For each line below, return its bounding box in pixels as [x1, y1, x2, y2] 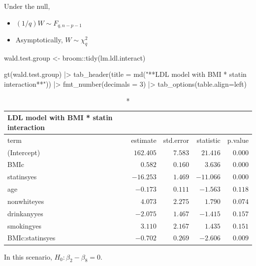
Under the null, [4, 1, 50, 11]
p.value [227, 134, 249, 145]
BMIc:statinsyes [7, 233, 56, 243]
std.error [163, 134, 189, 145]
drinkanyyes [7, 208, 43, 218]
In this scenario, [4, 251, 52, 262]
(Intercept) [7, 147, 40, 157]
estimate [131, 134, 157, 145]
